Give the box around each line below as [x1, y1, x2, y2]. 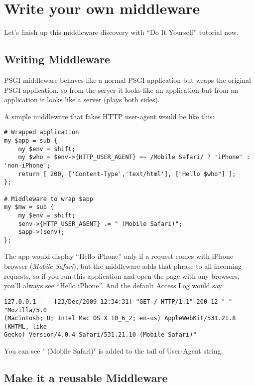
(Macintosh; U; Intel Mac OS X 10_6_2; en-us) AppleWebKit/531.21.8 [4, 315, 236, 322]
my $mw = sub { [4, 203, 54, 211]
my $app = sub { [4, 137, 58, 144]
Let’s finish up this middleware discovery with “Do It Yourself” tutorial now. [4, 27, 239, 37]
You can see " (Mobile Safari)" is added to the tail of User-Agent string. [4, 346, 223, 356]
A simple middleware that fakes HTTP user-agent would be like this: [4, 111, 215, 121]
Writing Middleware [4, 51, 111, 67]
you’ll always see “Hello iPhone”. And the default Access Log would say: [4, 280, 224, 291]
